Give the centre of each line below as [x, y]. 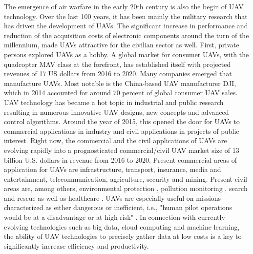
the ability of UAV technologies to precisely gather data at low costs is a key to [123, 236]
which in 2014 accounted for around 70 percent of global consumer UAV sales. [121, 93]
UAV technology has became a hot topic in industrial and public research [114, 102]
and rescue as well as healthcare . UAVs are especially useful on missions [113, 198]
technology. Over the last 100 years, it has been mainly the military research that [126, 16]
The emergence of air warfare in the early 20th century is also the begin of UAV [124, 6]
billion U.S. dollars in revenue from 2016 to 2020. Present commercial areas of [121, 159]
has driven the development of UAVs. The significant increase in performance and [126, 26]
